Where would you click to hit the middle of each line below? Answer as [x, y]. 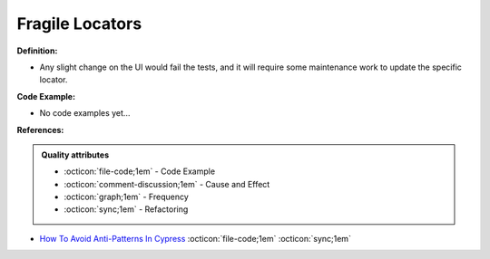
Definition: [37, 51]
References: [40, 129]
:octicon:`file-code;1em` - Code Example [140, 171]
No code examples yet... [85, 113]
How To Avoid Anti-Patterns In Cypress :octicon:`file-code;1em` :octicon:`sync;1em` [195, 238]
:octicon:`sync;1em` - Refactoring [126, 209]
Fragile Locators [79, 24]
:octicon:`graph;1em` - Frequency [127, 197]
